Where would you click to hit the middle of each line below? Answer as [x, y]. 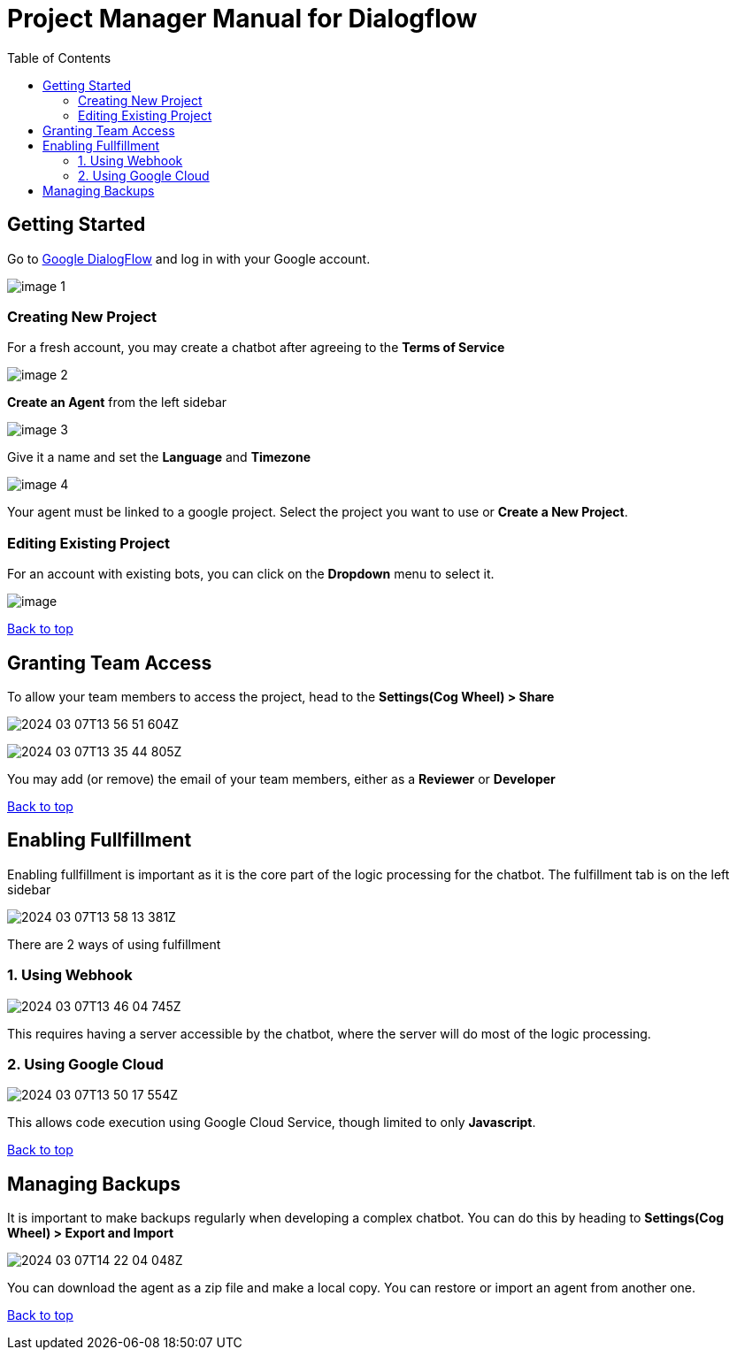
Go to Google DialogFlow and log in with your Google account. [189, 258]
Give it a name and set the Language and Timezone [159, 457]
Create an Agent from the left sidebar [117, 402]
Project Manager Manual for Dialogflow [242, 19]
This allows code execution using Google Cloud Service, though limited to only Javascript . [272, 1123]
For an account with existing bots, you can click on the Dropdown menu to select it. [251, 574]
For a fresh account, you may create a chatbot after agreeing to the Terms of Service [256, 348]
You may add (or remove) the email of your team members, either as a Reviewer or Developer [281, 778]
